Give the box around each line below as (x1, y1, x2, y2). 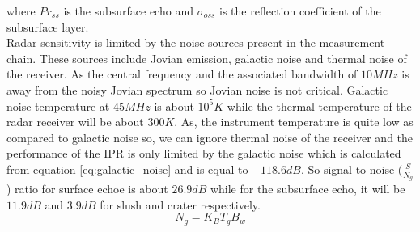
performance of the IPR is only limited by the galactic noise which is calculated (6, 145, 401, 162)
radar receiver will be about (6, 113, 144, 130)
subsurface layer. (6, 18, 89, 35)
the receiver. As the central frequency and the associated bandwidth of (6, 65, 358, 82)
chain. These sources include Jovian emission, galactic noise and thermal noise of (6, 49, 407, 66)
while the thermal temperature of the (227, 97, 412, 114)
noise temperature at (6, 97, 110, 114)
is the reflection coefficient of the (219, 2, 381, 19)
